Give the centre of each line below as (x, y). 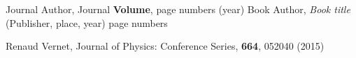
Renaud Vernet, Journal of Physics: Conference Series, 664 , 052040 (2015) (165, 46)
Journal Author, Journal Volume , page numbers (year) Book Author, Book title (178, 9)
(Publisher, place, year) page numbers (87, 22)
